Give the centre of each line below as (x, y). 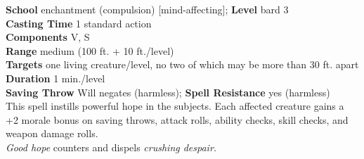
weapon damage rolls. (52, 133)
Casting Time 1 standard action (79, 23)
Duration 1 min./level (56, 78)
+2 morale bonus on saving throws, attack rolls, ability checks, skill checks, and (177, 119)
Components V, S (48, 37)
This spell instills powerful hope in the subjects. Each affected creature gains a (175, 106)
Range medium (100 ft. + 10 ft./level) (90, 50)
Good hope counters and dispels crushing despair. (111, 147)
